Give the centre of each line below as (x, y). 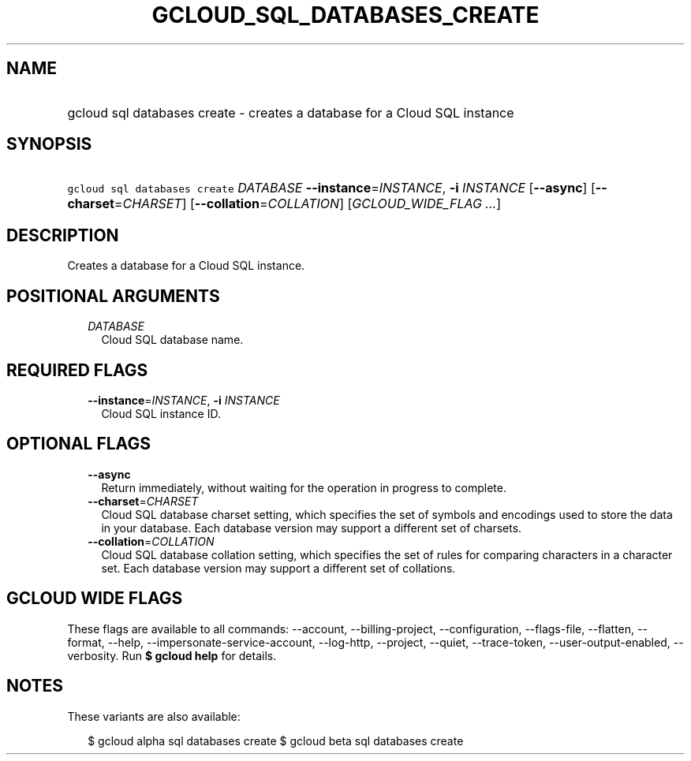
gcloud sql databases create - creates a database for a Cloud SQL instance (291, 112)
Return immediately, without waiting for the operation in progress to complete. (304, 487)
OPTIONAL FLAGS (78, 444)
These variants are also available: (154, 716)
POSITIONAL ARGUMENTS (113, 296)
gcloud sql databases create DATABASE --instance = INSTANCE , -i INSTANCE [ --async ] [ (331, 188)
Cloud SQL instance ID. (161, 413)
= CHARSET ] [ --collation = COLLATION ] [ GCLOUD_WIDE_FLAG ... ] (307, 204)
